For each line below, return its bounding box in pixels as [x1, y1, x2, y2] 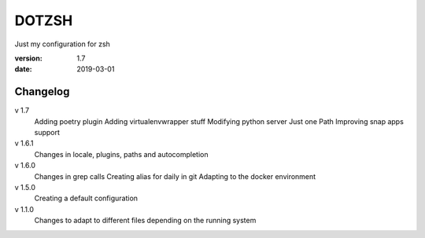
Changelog [14, 85, 70, 98]
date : [14, 64, 32, 74]
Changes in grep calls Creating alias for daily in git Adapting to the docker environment [34, 171, 316, 181]
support [34, 128, 61, 137]
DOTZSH [14, 12, 73, 29]
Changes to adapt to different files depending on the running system [34, 216, 257, 225]
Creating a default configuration [34, 193, 138, 203]
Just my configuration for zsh [14, 39, 110, 49]
